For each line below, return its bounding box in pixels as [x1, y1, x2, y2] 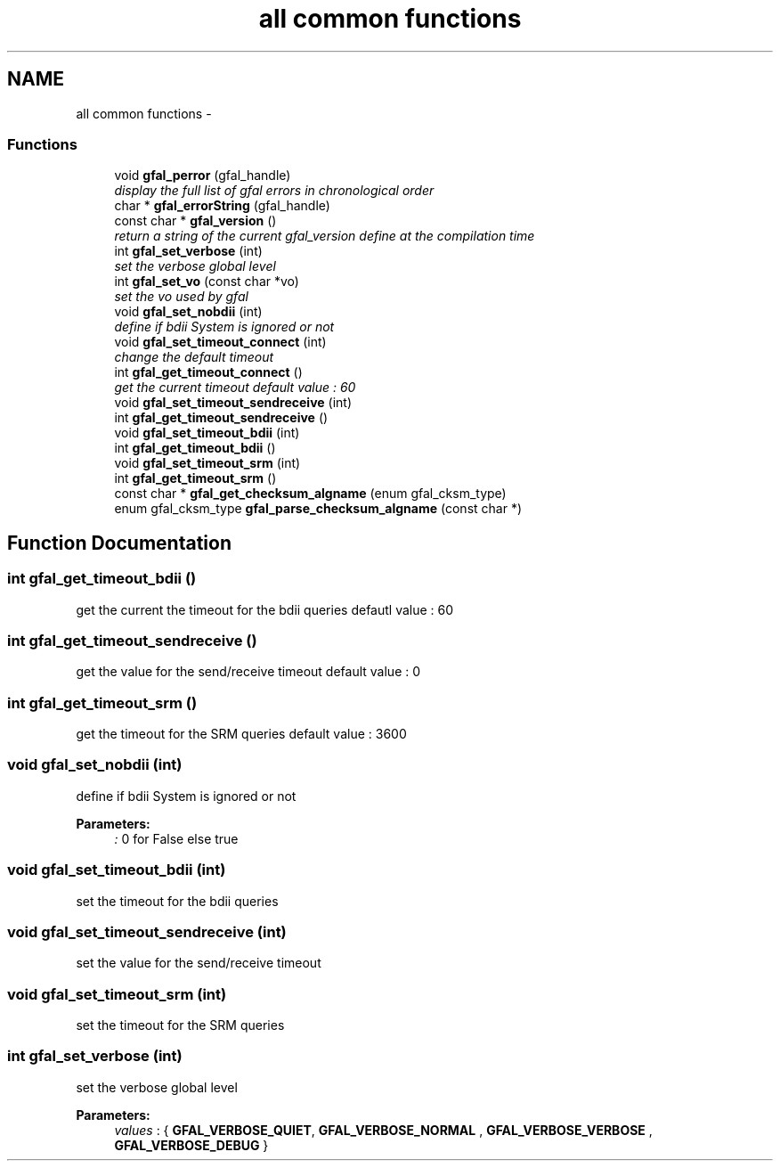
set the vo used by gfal [114, 289, 248, 305]
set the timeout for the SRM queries [76, 1017, 285, 1033]
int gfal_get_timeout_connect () [114, 364, 303, 380]
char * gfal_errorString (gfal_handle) [114, 198, 330, 214]
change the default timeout [114, 349, 274, 365]
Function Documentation [7, 531, 232, 554]
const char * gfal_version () [114, 213, 277, 229]
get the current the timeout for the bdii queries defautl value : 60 [76, 601, 454, 617]
